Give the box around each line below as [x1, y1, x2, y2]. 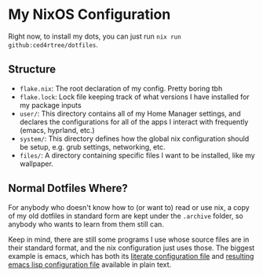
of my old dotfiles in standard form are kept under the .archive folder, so [8, 211, 243, 220]
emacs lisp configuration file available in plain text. [8, 260, 172, 269]
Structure [8, 63, 57, 76]
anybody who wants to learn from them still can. [8, 219, 165, 229]
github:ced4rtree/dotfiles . [8, 39, 99, 49]
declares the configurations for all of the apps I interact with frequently [19, 116, 249, 127]
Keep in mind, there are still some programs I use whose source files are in [8, 235, 250, 244]
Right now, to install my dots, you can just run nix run [8, 31, 182, 41]
